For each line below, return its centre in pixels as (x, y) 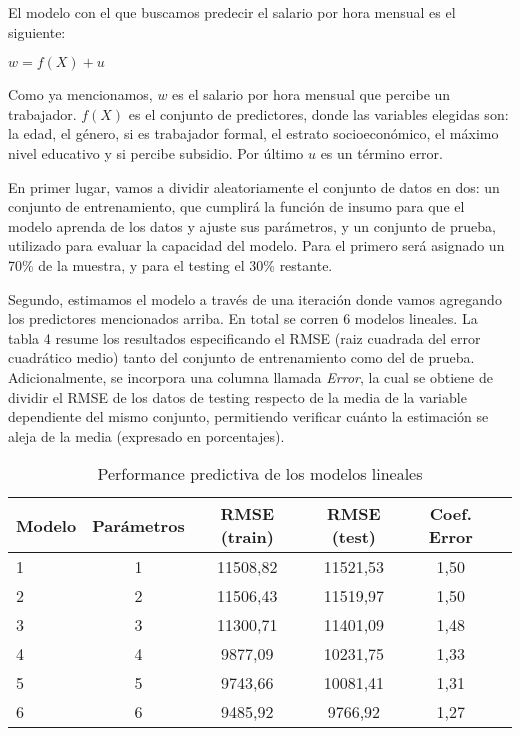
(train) (247, 537)
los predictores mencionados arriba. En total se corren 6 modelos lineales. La (243, 318)
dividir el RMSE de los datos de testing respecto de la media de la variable (237, 396)
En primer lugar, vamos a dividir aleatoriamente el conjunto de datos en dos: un (254, 186)
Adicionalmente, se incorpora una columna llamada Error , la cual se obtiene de (250, 376)
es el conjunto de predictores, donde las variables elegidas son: (318, 113)
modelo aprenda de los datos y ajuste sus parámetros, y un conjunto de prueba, (252, 225)
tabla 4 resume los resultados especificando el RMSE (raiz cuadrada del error (244, 337)
